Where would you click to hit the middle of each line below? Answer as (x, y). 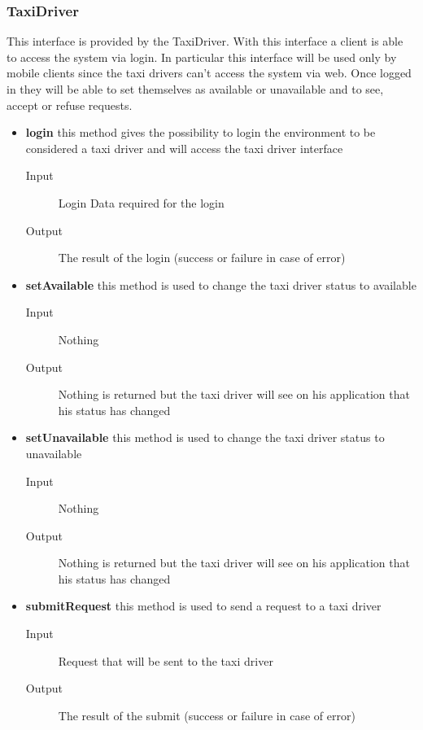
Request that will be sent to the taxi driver (166, 660)
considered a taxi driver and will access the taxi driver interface (184, 148)
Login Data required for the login (141, 202)
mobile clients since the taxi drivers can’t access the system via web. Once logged (209, 73)
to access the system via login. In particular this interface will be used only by (202, 57)
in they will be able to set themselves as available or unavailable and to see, (195, 89)
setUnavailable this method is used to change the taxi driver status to (205, 437)
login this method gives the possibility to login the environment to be (201, 132)
